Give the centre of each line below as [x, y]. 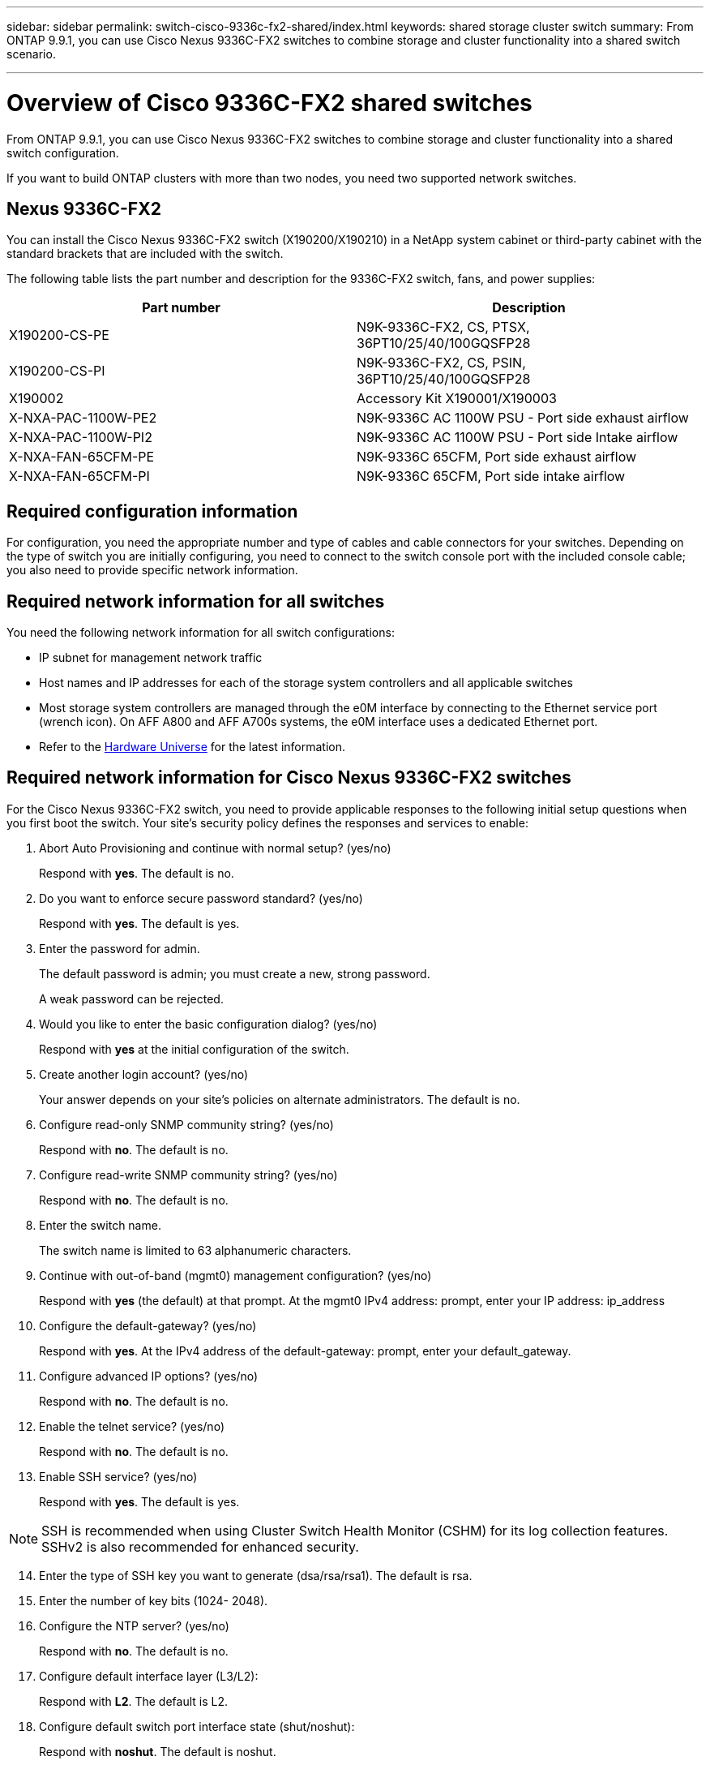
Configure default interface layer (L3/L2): [149, 1676]
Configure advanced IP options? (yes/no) [149, 1376]
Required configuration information [152, 511]
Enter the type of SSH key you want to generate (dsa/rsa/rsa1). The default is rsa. [256, 1575]
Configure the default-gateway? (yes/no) [148, 1325]
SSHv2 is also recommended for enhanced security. [200, 1546]
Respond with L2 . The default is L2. [134, 1701]
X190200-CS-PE [59, 335]
